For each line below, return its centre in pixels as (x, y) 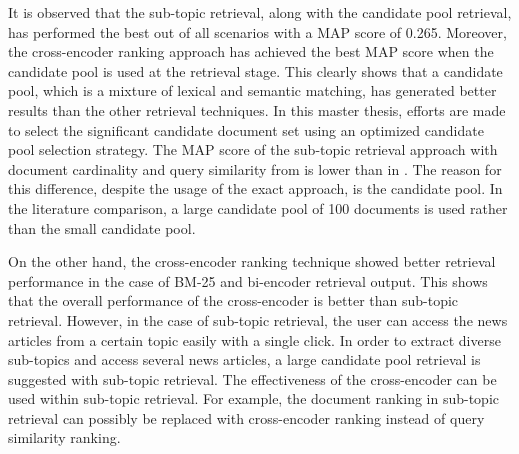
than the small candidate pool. (102, 227)
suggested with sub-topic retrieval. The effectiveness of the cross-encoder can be (252, 378)
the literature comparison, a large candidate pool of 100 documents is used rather (258, 207)
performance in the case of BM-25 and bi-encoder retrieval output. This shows (248, 280)
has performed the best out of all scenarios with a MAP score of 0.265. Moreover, (257, 31)
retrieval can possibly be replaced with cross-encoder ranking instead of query (246, 417)
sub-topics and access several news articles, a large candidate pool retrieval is (244, 359)
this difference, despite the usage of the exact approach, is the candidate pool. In (255, 188)
